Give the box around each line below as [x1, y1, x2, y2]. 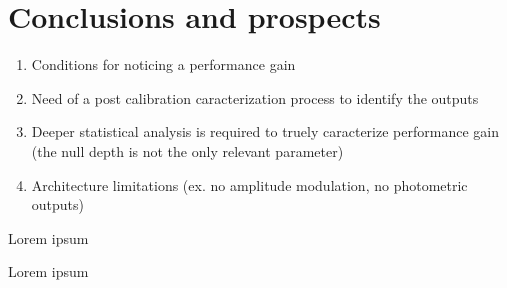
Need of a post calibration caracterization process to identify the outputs [31, 87, 479, 108]
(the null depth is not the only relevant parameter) [31, 140, 344, 161]
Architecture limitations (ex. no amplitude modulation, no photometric [31, 174, 468, 195]
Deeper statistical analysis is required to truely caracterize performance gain [31, 121, 499, 142]
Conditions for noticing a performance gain [31, 54, 296, 75]
